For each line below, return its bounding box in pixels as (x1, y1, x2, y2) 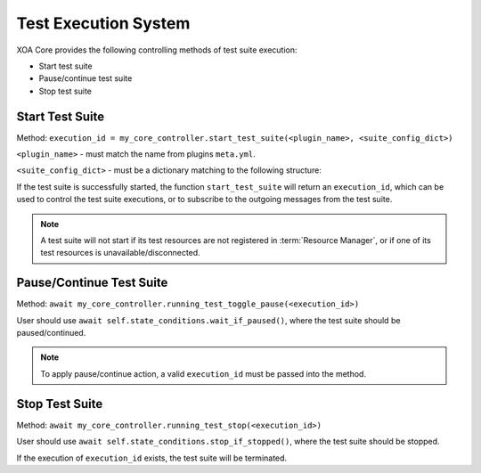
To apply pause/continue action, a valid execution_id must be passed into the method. (40, 368, 367, 379)
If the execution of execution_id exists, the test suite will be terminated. (16, 453, 288, 463)
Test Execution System (16, 13, 191, 33)
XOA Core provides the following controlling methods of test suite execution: (16, 45, 298, 55)
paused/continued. (16, 328, 86, 338)
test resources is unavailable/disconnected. (40, 248, 200, 258)
